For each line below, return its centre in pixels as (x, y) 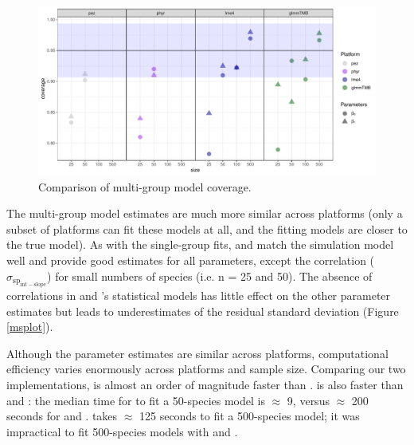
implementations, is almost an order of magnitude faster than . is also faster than (205, 384)
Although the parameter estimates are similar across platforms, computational (197, 353)
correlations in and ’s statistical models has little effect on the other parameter (199, 295)
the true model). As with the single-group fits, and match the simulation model (200, 244)
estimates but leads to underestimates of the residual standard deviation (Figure (203, 311)
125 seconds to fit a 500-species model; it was (250, 416)
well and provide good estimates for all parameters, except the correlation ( (191, 260)
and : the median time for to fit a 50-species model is (136, 400)
